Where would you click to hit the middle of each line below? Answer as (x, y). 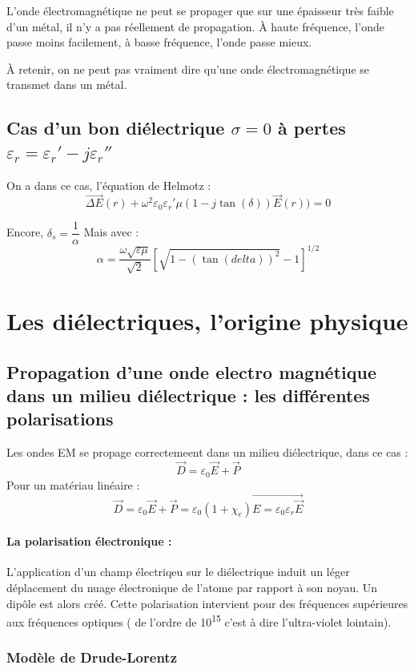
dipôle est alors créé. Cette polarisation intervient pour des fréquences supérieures (207, 603)
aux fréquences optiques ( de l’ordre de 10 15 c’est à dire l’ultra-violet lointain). (199, 621)
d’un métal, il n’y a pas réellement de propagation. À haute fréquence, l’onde (195, 26)
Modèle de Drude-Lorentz (92, 657)
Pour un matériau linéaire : (73, 484)
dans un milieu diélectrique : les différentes (188, 395)
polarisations (60, 419)
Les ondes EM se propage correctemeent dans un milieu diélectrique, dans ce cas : (207, 452)
